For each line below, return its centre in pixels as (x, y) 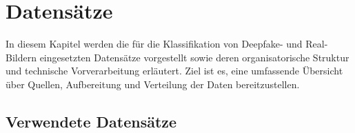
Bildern (21, 57)
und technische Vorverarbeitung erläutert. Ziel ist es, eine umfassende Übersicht (174, 71)
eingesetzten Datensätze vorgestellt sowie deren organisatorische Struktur (194, 57)
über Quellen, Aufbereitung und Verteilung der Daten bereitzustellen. (153, 84)
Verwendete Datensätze (91, 121)
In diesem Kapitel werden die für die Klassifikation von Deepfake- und (154, 44)
